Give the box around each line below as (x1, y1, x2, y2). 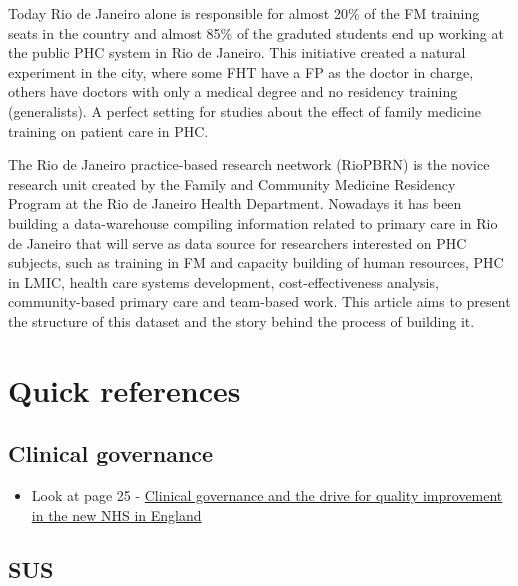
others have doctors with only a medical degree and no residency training (8, 81, 458, 102)
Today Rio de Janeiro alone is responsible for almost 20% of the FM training (8, 3, 480, 23)
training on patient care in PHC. (8, 120, 209, 141)
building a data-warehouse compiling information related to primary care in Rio (8, 212, 498, 233)
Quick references (8, 369, 241, 410)
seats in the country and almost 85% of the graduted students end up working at (8, 22, 504, 43)
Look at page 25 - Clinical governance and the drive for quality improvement (31, 485, 503, 506)
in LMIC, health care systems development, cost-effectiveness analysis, (8, 271, 439, 292)
